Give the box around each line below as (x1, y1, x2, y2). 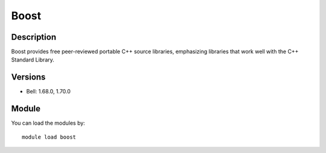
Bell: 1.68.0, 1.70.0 (26, 88, 71, 95)
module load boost (22, 133, 77, 140)
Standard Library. (11, 56, 54, 63)
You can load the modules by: (11, 119, 86, 126)
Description (11, 32, 57, 42)
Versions (11, 72, 46, 83)
